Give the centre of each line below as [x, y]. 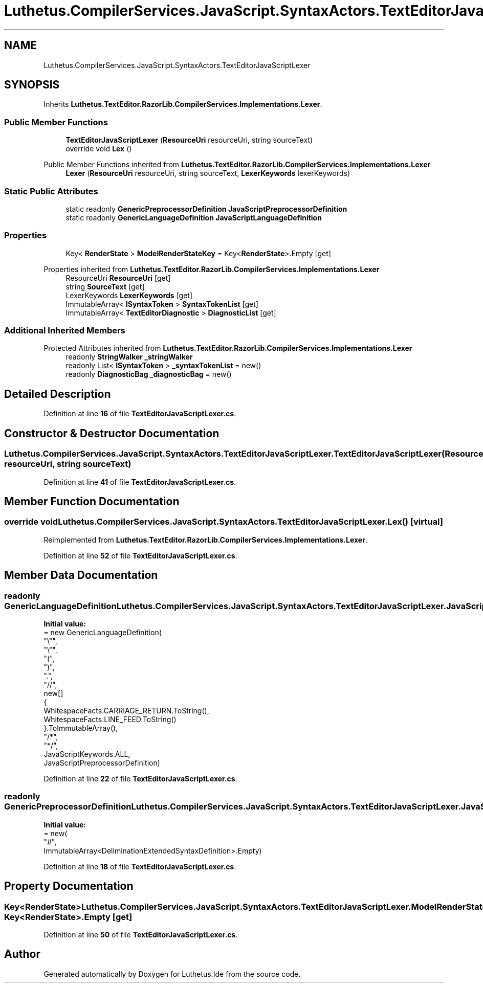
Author [22, 954]
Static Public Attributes [51, 191]
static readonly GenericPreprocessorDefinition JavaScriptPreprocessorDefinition [206, 209]
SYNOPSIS [32, 85]
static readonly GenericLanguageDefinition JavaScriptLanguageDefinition [194, 217]
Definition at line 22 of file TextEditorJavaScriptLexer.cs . [140, 778]
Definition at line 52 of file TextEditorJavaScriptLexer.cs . [140, 555]
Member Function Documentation [92, 501]
